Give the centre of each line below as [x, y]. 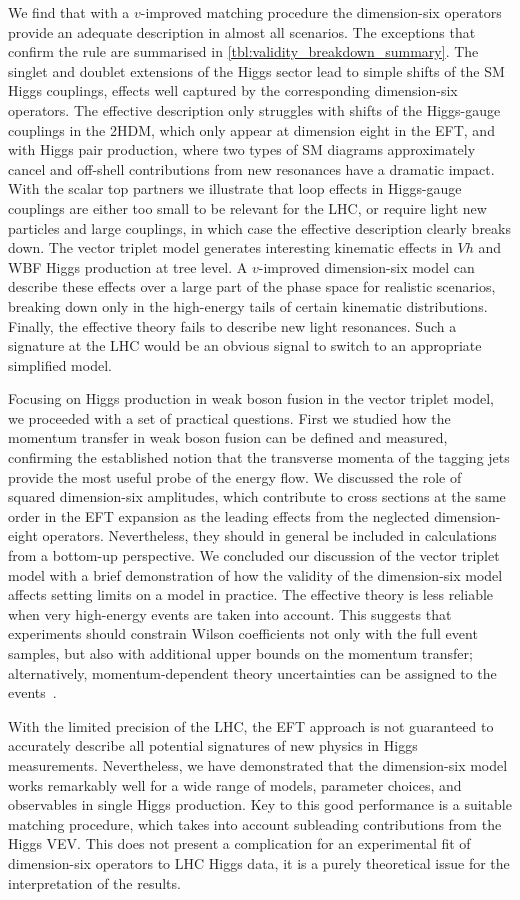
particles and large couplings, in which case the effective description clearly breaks [259, 227]
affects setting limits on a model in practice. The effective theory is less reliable [251, 594]
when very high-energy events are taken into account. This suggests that [230, 613]
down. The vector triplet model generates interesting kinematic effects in [230, 247]
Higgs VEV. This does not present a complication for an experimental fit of [239, 843]
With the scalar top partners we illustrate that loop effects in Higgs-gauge [235, 188]
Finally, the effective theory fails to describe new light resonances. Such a [232, 325]
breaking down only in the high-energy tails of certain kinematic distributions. [248, 305]
